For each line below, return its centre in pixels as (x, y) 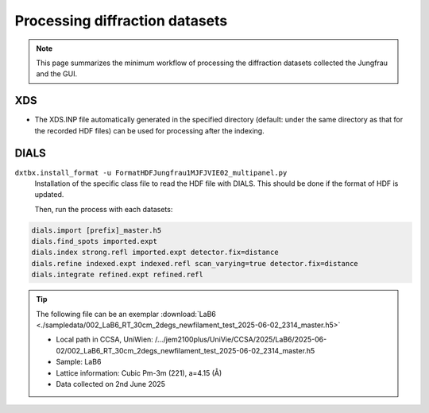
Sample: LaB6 (79, 362)
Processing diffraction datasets (121, 21)
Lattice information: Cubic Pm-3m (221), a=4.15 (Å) (139, 372)
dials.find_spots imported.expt (95, 241)
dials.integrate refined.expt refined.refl (118, 275)
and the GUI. (57, 74)
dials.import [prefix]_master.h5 (97, 230)
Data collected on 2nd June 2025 (111, 384)
